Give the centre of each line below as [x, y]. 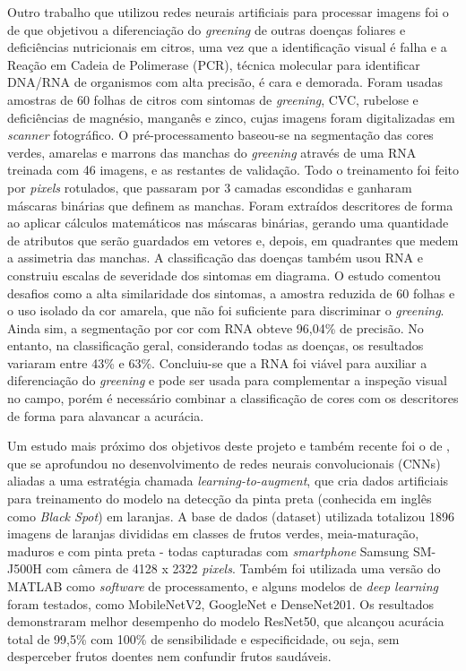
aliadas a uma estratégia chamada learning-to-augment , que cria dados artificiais [228, 481]
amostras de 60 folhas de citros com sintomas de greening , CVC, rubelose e [213, 99]
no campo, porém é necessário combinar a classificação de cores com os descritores [233, 398]
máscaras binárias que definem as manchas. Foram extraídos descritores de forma [230, 205]
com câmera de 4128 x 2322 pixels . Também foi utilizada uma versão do [243, 568]
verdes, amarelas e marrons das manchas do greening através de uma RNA [212, 152]
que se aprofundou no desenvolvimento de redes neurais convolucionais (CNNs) [224, 463]
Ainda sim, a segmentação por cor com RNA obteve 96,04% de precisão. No [216, 327]
